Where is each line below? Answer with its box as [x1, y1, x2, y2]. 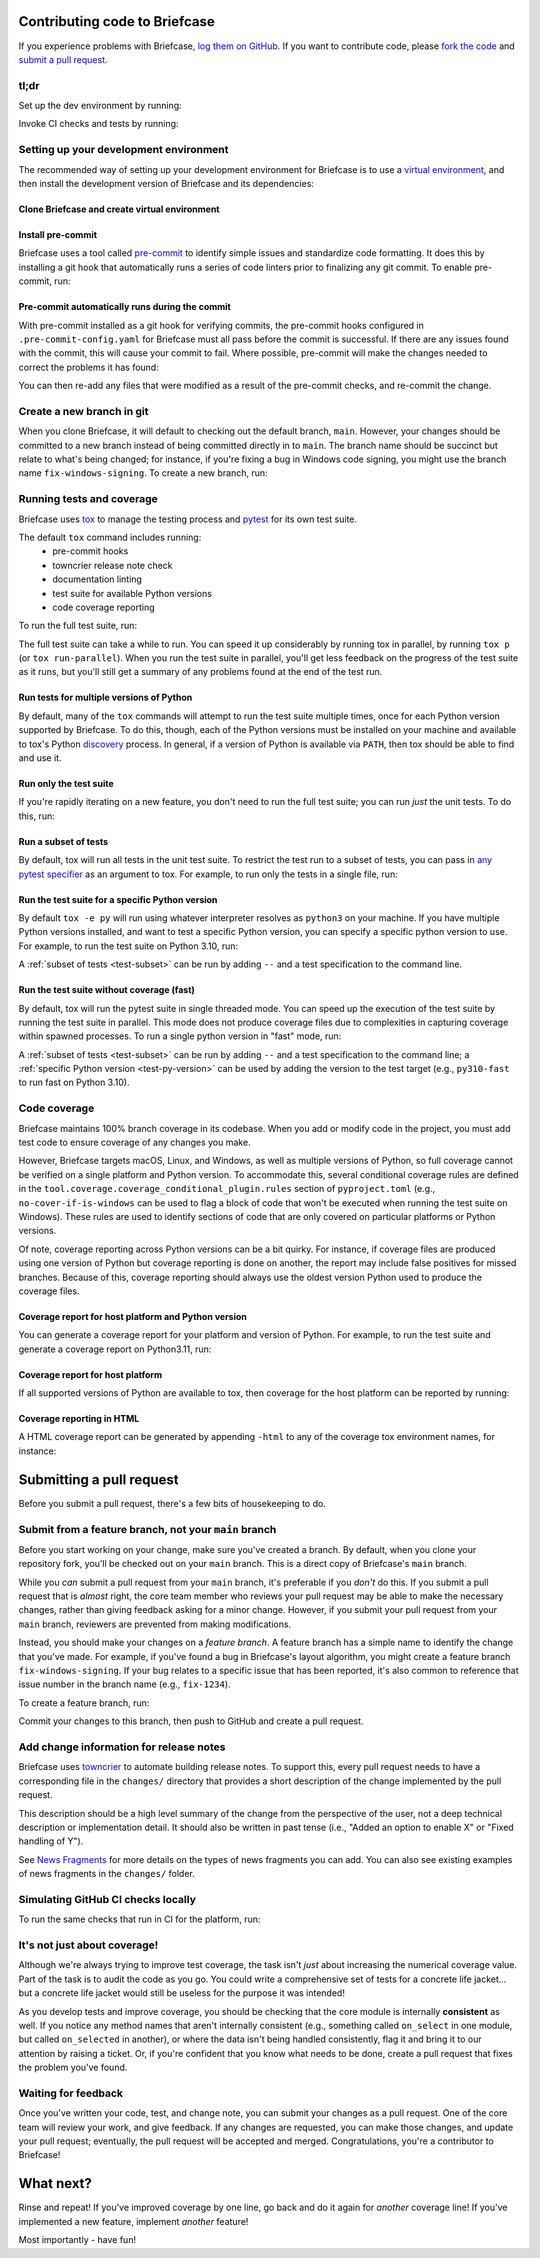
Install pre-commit [18, 228, 98, 240]
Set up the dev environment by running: [18, 100, 182, 112]
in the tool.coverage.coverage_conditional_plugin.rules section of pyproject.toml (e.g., [18, 1183, 436, 1195]
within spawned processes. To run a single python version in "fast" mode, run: [18, 1030, 342, 1042]
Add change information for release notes [18, 1740, 226, 1754]
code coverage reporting [52, 601, 155, 613]
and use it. [18, 752, 62, 764]
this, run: [18, 810, 55, 822]
